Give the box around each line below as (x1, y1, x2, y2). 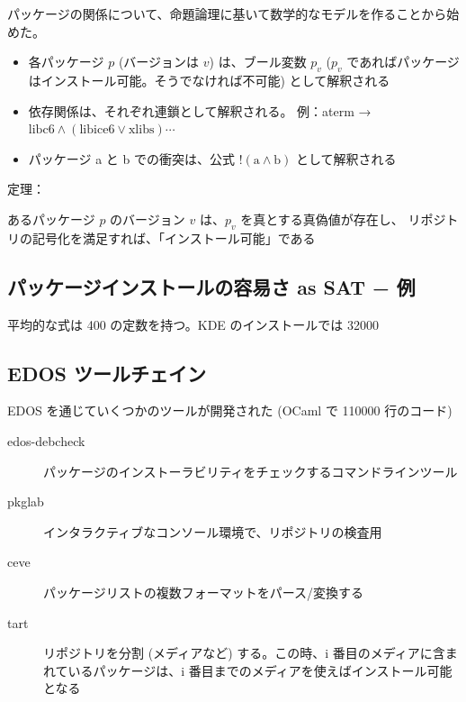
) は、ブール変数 (209, 52, 307, 71)
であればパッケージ (346, 52, 460, 71)
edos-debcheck (7, 431, 85, 450)
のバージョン (110, 209, 185, 228)
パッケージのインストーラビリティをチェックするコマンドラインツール (43, 461, 458, 480)
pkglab (7, 492, 44, 511)
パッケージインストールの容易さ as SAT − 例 (7, 272, 416, 300)
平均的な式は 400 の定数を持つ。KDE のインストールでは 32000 (7, 315, 379, 333)
